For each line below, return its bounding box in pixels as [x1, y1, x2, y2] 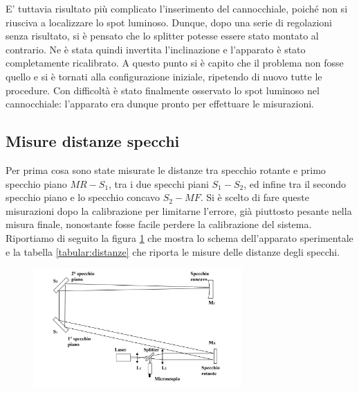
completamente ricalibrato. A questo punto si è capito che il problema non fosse [6, 55, 344, 70]
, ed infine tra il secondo [243, 176, 347, 191]
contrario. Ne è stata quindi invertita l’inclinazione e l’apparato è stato [6, 42, 306, 56]
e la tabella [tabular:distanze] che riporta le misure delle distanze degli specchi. [6, 244, 340, 259]
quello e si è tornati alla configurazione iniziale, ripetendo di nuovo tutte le [6, 69, 322, 83]
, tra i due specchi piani [109, 176, 209, 191]
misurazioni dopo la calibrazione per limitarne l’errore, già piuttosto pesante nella [6, 203, 352, 218]
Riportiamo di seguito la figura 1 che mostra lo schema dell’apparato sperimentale [6, 230, 353, 245]
